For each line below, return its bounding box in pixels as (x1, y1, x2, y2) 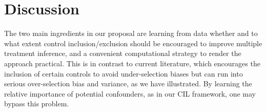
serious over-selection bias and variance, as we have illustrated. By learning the (4, 78, 252, 89)
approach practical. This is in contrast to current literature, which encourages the (4, 58, 260, 68)
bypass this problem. (4, 98, 69, 109)
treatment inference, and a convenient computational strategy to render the (4, 48, 241, 59)
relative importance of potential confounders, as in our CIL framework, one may (4, 88, 256, 99)
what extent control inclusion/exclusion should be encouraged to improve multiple (4, 38, 262, 48)
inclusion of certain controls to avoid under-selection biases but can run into (4, 68, 243, 79)
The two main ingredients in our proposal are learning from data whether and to (4, 28, 258, 39)
